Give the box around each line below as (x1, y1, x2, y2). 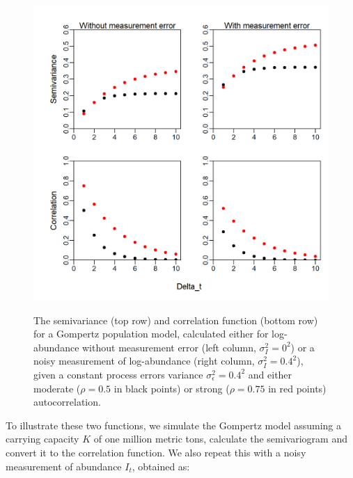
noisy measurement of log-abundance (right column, (33, 353, 255, 368)
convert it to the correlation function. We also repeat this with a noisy (6, 445, 306, 459)
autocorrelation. (33, 395, 101, 409)
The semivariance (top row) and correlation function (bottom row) (33, 312, 318, 327)
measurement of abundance (6, 459, 122, 473)
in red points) (268, 381, 327, 395)
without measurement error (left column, (82, 340, 256, 354)
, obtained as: (132, 459, 190, 473)
